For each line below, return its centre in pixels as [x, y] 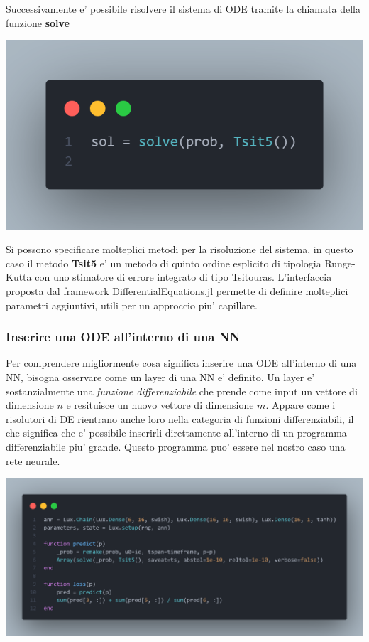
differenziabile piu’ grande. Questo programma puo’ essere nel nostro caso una [176, 446]
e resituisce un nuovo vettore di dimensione [160, 405]
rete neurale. [33, 460]
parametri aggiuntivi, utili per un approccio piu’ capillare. [132, 305]
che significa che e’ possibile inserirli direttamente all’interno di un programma [176, 433]
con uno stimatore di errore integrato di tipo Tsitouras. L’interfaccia [183, 277]
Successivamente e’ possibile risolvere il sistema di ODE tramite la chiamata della [183, 9]
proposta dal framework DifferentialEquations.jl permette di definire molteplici [177, 291]
